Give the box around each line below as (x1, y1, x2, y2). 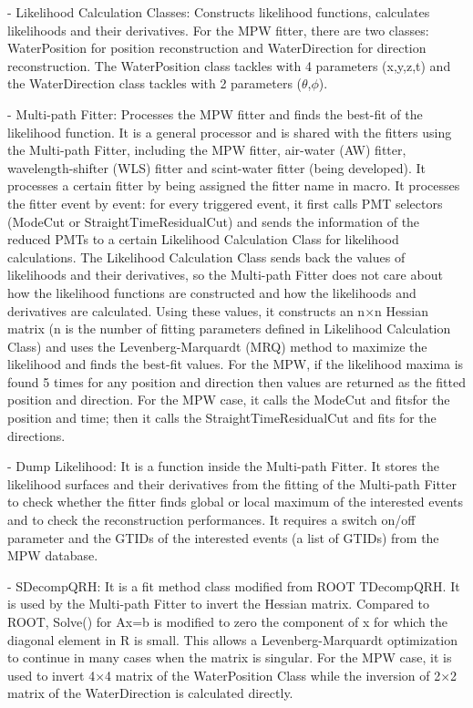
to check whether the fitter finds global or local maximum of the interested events (7, 492, 464, 511)
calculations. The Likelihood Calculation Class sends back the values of (7, 247, 406, 266)
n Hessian (375, 301, 428, 320)
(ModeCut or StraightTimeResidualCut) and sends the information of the (7, 211, 420, 231)
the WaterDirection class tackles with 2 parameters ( (7, 74, 303, 93)
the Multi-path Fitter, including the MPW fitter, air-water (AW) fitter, (7, 140, 406, 159)
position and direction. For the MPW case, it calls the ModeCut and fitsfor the (7, 390, 450, 409)
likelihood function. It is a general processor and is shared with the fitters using (7, 122, 452, 141)
